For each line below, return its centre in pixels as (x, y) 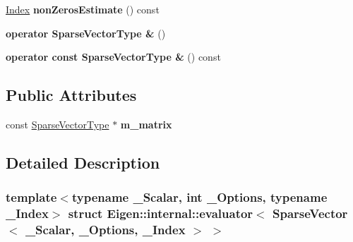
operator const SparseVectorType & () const (113, 57)
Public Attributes (71, 95)
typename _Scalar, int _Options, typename (199, 197)
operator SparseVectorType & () (86, 33)
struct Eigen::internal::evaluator (161, 213)
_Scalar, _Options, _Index (105, 230)
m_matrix (146, 124)
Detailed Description (83, 162)
